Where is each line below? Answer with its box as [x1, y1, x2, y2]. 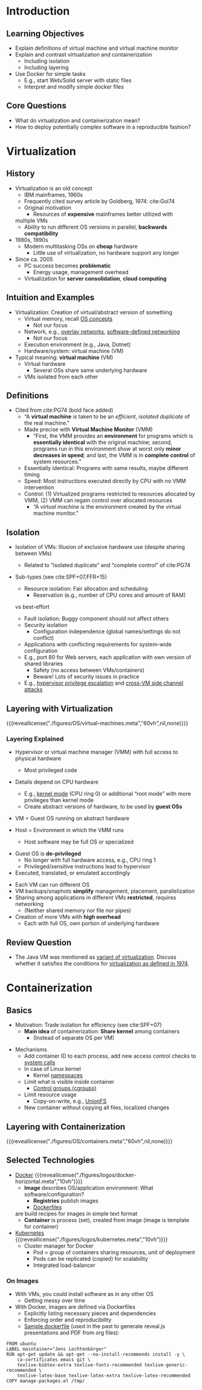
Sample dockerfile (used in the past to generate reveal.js [24, 1323, 165, 1330]
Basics [6, 1005, 32, 1015]
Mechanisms [15, 1046, 47, 1053]
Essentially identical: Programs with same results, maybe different [24, 465, 189, 472]
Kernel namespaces [33, 1072, 83, 1079]
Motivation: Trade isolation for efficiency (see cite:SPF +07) [15, 1021, 162, 1029]
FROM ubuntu [6, 1341, 36, 1347]
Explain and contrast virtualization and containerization [15, 51, 152, 58]
